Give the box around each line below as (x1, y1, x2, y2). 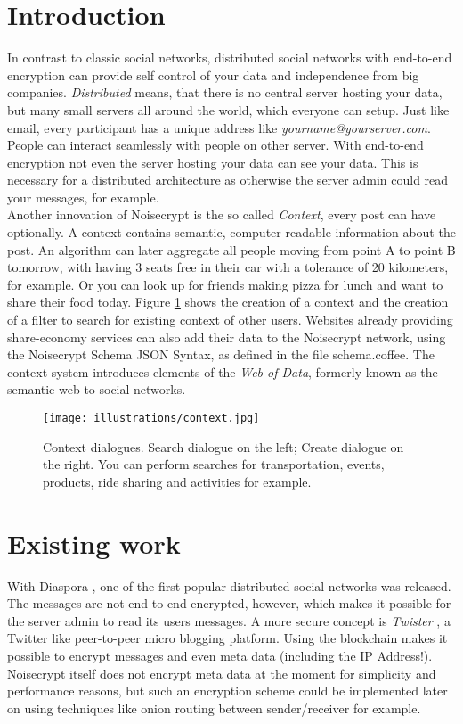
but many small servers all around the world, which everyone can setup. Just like (7, 100, 450, 119)
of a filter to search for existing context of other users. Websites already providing (7, 310, 453, 329)
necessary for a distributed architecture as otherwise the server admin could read (7, 170, 449, 189)
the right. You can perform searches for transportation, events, (43, 455, 385, 473)
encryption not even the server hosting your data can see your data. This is (7, 152, 418, 171)
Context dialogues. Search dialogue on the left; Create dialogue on (43, 437, 404, 456)
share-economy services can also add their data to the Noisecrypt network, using (7, 327, 446, 346)
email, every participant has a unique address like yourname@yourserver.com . (7, 118, 431, 136)
